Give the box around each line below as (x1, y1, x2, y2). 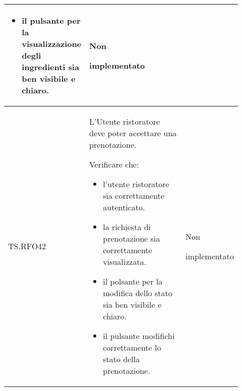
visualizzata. (103, 256, 147, 267)
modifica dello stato (103, 287, 172, 299)
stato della (103, 353, 140, 365)
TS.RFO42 (8, 240, 46, 252)
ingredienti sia (22, 61, 79, 73)
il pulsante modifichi (103, 330, 175, 342)
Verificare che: (89, 158, 139, 170)
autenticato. (103, 201, 145, 213)
